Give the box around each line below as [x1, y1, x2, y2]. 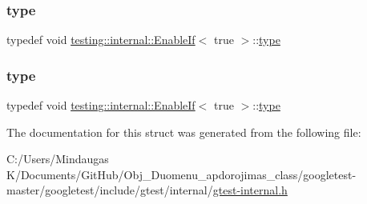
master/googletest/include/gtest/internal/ [6, 182, 213, 198]
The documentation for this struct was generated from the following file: [6, 123, 361, 140]
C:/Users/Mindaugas [6, 150, 109, 167]
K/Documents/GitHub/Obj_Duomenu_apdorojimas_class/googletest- [6, 166, 357, 182]
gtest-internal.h [212, 182, 288, 198]
